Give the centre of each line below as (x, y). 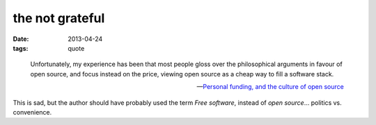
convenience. (32, 112)
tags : (21, 48)
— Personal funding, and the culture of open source (270, 87)
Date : (21, 39)
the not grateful (59, 18)
